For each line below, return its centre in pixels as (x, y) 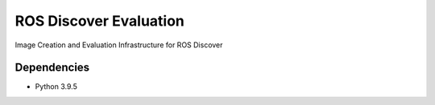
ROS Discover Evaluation (100, 21)
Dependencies (52, 68)
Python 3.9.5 (56, 87)
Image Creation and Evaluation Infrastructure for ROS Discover (119, 45)
